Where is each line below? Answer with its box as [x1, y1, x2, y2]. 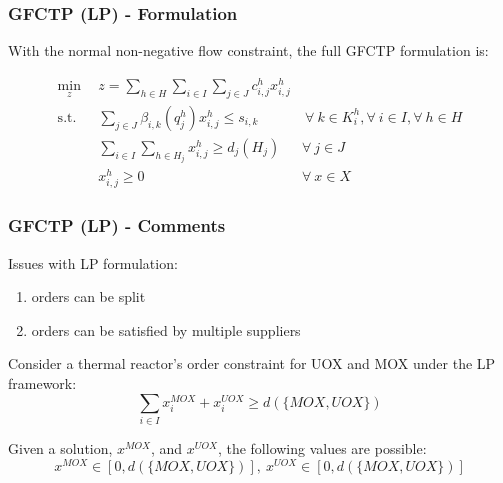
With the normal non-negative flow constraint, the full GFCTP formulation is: [8, 40, 489, 61]
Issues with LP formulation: [8, 252, 178, 273]
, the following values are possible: [217, 438, 427, 458]
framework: [8, 373, 77, 394]
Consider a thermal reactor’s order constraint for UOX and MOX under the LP [8, 353, 496, 374]
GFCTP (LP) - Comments [8, 213, 226, 238]
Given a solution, [8, 438, 113, 458]
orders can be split [31, 286, 146, 307]
